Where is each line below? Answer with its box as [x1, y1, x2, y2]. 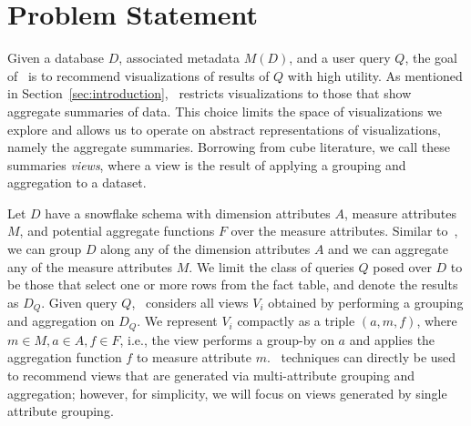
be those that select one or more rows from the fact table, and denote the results [7, 275, 458, 294]
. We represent [137, 311, 218, 330]
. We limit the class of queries [189, 257, 354, 276]
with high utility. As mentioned [287, 66, 463, 85]
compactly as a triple [237, 311, 355, 330]
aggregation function [7, 348, 122, 367]
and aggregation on [7, 311, 115, 330]
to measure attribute [136, 348, 252, 367]
